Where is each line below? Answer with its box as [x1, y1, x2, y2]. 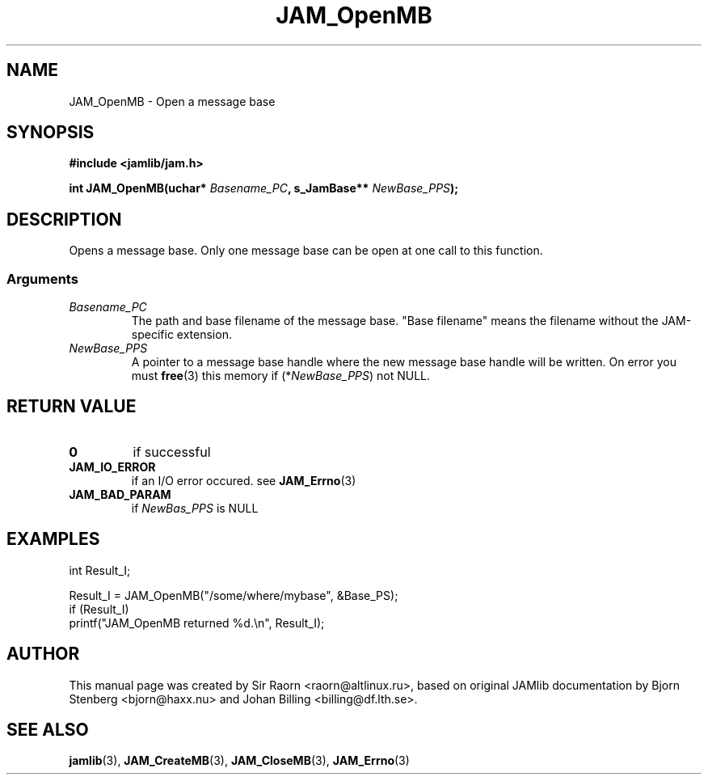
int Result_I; [69, 563, 131, 577]
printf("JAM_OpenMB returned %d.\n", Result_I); [69, 615, 325, 630]
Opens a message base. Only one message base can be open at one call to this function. [69, 243, 543, 258]
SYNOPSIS [6, 122, 95, 143]
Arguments [6, 270, 78, 287]
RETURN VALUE [6, 396, 137, 417]
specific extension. [131, 327, 232, 342]
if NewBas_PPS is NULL [131, 500, 259, 515]
